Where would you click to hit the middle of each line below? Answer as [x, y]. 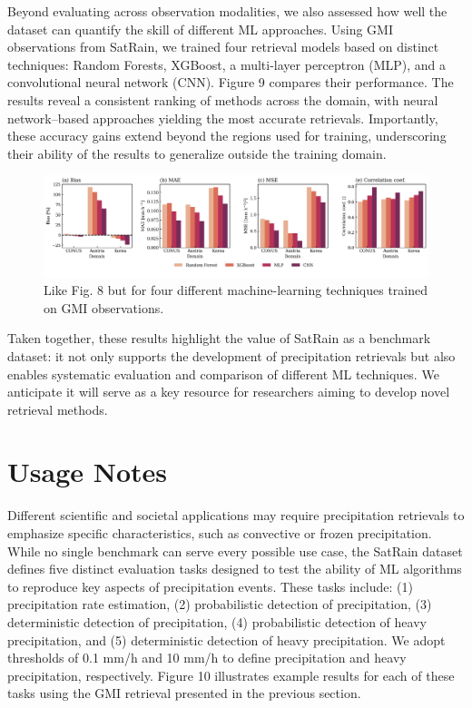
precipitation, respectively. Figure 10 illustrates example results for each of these [231, 675]
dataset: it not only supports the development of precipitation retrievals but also [231, 355]
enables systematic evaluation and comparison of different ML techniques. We [223, 374]
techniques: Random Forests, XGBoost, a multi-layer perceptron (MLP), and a [226, 64]
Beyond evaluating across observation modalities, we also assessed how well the [227, 11]
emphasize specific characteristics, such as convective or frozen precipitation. [220, 533]
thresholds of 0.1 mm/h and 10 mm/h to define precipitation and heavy [207, 658]
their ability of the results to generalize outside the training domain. [197, 153]
